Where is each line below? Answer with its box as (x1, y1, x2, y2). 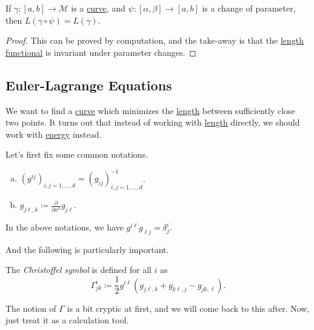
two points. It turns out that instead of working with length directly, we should (5, 116, 300, 129)
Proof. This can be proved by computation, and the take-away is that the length (5, 34, 304, 47)
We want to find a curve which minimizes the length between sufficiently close (5, 104, 295, 116)
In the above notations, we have (5, 221, 124, 234)
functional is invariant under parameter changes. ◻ (5, 45, 196, 58)
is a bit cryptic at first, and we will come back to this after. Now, (67, 301, 310, 314)
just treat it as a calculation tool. (5, 314, 129, 326)
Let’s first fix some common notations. (5, 148, 149, 161)
